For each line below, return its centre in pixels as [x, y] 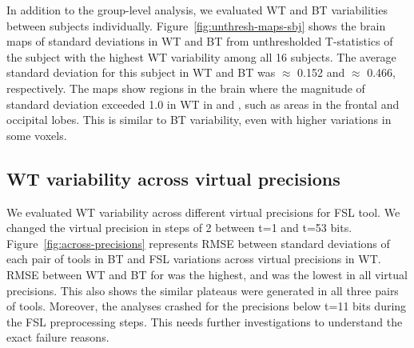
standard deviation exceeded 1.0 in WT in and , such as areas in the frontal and [203, 104]
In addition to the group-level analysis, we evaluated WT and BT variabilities [197, 10]
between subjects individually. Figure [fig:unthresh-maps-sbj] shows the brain [196, 25]
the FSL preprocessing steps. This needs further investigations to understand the [205, 321]
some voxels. [37, 135]
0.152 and [321, 72]
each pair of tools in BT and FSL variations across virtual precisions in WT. [194, 259]
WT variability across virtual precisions [173, 178]
